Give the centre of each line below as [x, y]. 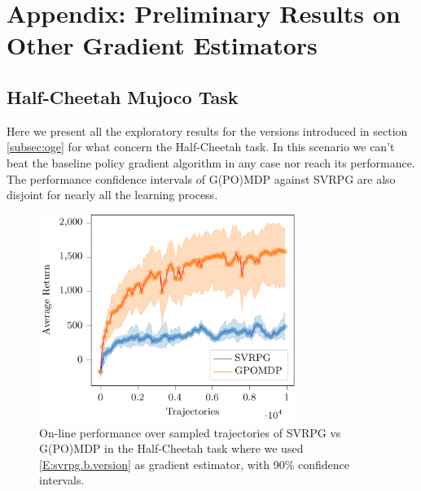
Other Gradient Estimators [162, 45]
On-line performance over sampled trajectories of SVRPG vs [190, 432]
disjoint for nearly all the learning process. [112, 195]
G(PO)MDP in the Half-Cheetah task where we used [171, 448]
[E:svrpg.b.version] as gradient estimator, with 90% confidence [195, 464]
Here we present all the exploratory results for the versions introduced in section [207, 130]
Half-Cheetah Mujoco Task [123, 96]
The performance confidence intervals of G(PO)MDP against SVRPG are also [201, 178]
